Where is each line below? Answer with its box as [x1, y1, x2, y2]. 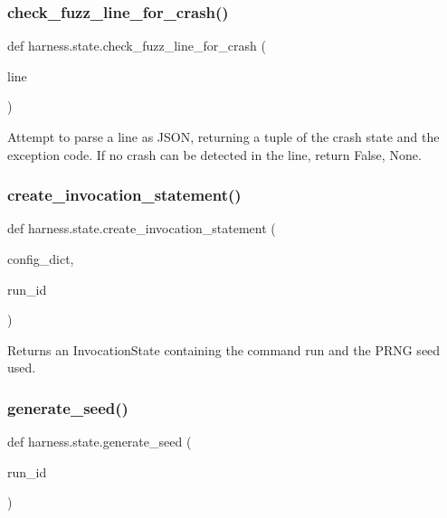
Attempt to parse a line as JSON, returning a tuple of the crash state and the [7, 127, 440, 146]
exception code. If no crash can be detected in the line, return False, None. [7, 145, 422, 164]
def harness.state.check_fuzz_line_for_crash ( [7, 36, 266, 55]
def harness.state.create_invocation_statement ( [7, 219, 276, 238]
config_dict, [7, 250, 74, 268]
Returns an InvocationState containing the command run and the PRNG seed [7, 340, 441, 359]
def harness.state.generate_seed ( [7, 432, 192, 451]
